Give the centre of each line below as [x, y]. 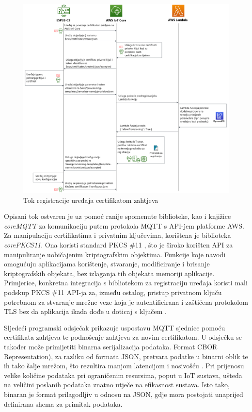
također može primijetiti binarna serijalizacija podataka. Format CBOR [111, 346]
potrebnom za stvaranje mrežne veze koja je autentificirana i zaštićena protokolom [126, 302]
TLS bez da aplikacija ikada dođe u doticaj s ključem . [85, 311]
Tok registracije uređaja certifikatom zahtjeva [91, 200]
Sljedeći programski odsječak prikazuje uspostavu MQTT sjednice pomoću [115, 327]
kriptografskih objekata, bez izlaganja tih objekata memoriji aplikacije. [109, 273]
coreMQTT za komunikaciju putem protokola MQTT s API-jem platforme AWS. [124, 225]
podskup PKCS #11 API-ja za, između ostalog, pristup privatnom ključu [113, 292]
